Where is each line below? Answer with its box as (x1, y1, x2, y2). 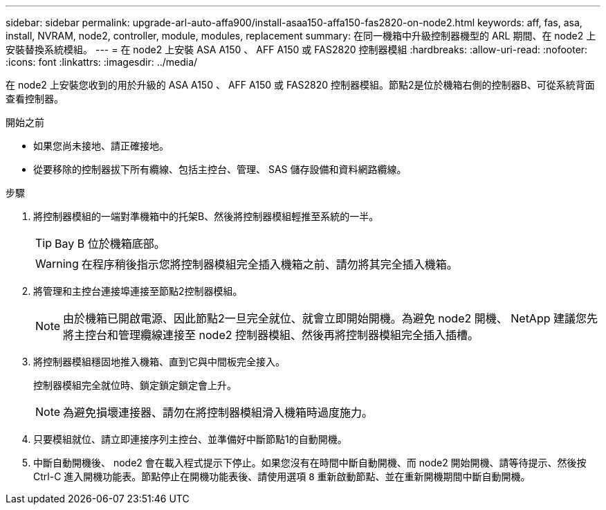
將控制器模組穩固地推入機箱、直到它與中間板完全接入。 (33, 356, 285, 367)
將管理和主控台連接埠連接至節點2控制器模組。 (33, 285, 243, 297)
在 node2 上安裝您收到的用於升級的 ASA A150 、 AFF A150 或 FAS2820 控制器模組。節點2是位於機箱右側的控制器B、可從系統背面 (6, 79, 595, 91)
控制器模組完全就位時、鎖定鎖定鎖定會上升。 (33, 379, 237, 391)
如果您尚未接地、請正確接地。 (33, 140, 169, 152)
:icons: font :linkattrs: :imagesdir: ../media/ (6, 56, 198, 68)
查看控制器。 (6, 93, 64, 104)
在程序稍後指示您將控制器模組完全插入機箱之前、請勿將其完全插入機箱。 (81, 257, 458, 271)
